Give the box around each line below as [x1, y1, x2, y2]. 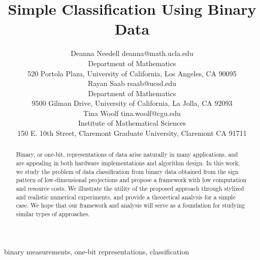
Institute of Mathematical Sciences [78, 118, 186, 128]
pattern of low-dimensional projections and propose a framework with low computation [16, 176, 247, 184]
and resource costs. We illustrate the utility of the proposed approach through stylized [16, 184, 244, 193]
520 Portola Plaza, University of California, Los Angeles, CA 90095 [27, 68, 237, 78]
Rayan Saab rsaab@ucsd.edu [87, 78, 177, 89]
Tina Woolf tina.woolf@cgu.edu [83, 107, 181, 118]
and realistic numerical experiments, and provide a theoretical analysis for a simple [16, 192, 236, 201]
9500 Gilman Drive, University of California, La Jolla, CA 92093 [31, 98, 233, 108]
